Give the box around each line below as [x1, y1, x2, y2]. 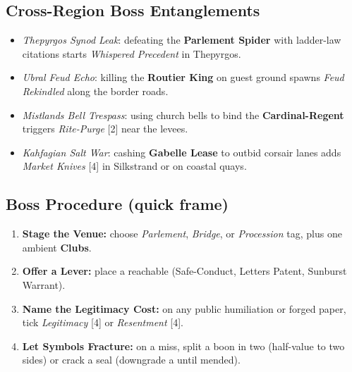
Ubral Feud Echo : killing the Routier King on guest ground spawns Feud [22, 70, 344, 85]
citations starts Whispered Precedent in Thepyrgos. [22, 46, 241, 61]
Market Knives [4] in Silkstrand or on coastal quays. [22, 159, 247, 173]
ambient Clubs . [22, 240, 92, 254]
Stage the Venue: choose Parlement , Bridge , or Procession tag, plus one [22, 226, 342, 241]
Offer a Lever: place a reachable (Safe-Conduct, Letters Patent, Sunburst [22, 263, 347, 278]
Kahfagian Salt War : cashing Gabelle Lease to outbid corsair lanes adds [22, 144, 341, 159]
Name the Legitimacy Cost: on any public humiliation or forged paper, [22, 301, 346, 316]
